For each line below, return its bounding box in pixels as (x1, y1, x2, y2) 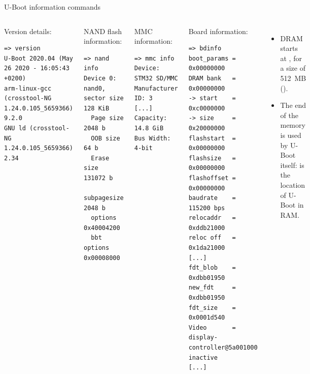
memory (280, 120, 305, 130)
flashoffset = (188, 174, 236, 182)
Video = (188, 324, 236, 331)
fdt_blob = (188, 264, 236, 272)
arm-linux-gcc (4, 84, 52, 92)
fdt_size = (188, 304, 236, 311)
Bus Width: (134, 134, 171, 142)
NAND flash (84, 25, 122, 36)
